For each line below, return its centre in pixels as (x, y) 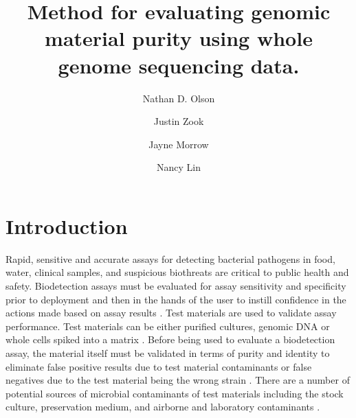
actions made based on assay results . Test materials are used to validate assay (171, 313)
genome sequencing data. (179, 65)
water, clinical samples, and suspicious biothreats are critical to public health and (177, 272)
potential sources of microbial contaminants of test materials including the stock (175, 393)
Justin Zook (179, 121)
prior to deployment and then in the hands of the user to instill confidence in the (176, 299)
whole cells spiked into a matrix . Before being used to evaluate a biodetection (170, 339)
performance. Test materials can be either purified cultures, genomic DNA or (168, 326)
